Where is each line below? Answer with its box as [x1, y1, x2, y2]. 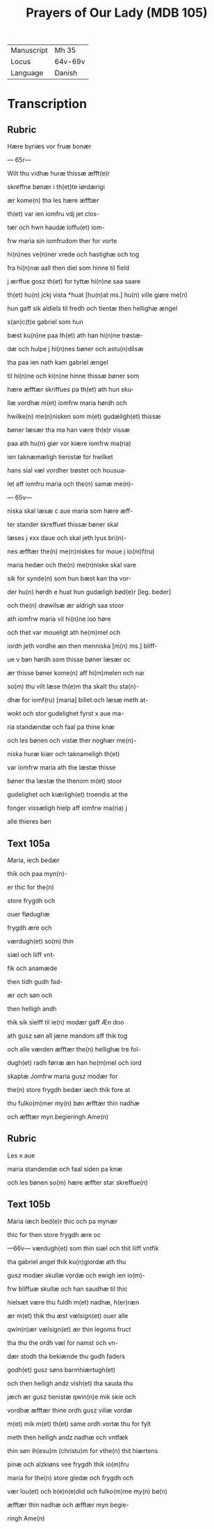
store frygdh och [7, 897, 56, 905]
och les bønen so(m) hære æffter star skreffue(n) [7, 1178, 148, 1186]
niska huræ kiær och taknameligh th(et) [7, 750, 120, 758]
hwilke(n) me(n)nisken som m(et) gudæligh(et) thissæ [7, 413, 161, 421]
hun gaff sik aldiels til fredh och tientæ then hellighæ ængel [7, 305, 178, 313]
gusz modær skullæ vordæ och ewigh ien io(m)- [7, 1270, 146, 1280]
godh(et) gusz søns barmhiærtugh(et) [7, 1365, 116, 1374]
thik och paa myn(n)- [7, 870, 67, 877]
